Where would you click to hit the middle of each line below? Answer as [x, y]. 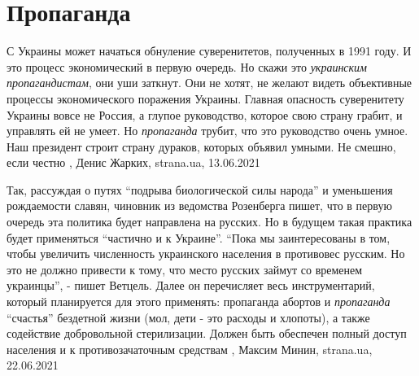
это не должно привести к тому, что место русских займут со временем [185, 269]
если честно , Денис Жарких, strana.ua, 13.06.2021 [133, 162]
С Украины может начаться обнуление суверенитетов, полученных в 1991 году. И [209, 51]
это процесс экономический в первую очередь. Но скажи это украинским [187, 66]
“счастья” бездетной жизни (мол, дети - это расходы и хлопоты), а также [188, 317]
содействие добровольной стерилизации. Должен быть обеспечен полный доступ [207, 333]
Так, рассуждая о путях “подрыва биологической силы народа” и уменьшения [200, 189]
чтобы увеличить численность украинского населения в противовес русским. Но [206, 254]
